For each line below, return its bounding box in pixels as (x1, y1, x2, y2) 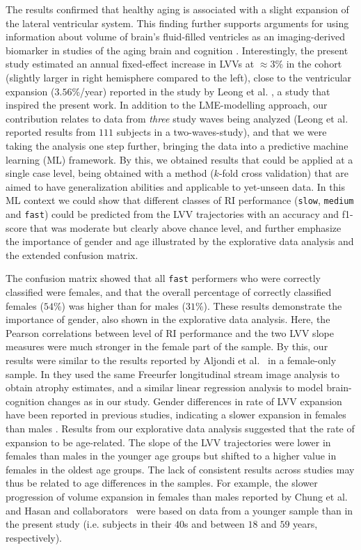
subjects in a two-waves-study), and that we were (116, 125, 327, 139)
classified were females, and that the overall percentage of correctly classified (6, 285, 332, 299)
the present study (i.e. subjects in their (6, 517, 172, 531)
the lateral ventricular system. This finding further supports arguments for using (6, 15, 349, 30)
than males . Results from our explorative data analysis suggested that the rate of (6, 421, 355, 435)
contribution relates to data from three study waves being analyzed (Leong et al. (6, 111, 348, 125)
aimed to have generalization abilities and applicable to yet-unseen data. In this (6, 179, 345, 194)
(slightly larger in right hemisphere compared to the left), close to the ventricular (6, 70, 352, 84)
